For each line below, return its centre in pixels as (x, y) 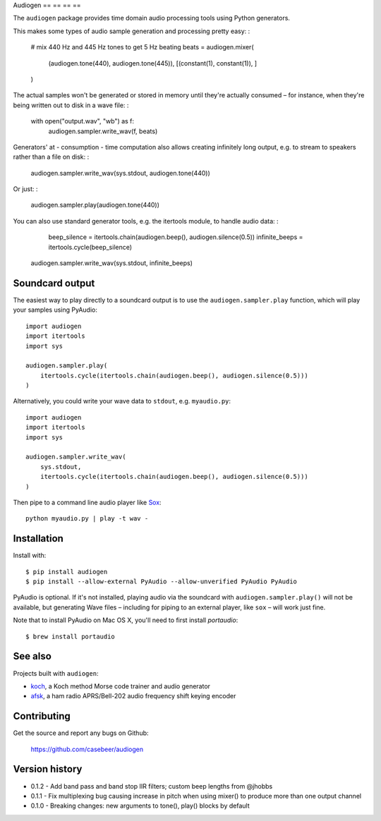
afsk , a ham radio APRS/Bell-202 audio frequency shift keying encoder (133, 696)
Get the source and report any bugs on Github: (81, 733)
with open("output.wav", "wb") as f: (82, 121)
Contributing (42, 716)
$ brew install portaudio (71, 636)
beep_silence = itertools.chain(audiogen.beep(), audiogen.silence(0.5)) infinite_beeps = (176, 237)
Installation (38, 539)
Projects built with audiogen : (56, 673)
